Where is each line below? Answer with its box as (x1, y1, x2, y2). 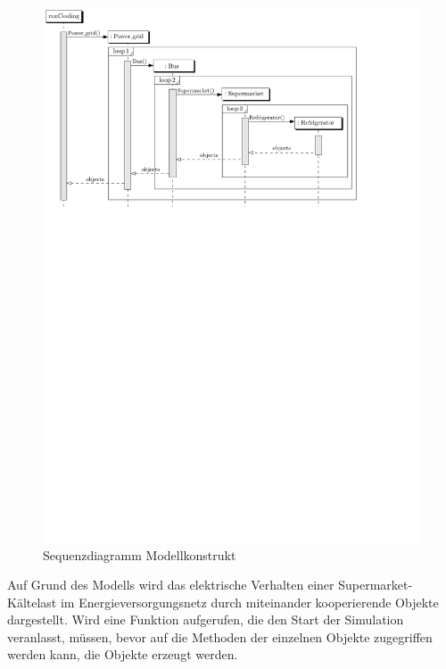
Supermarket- (338, 575, 413, 594)
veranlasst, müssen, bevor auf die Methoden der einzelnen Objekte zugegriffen (7, 627, 433, 646)
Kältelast (7, 592, 57, 611)
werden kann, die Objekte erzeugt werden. (7, 645, 238, 664)
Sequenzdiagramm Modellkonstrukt (43, 545, 236, 564)
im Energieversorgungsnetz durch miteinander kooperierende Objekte (60, 592, 439, 611)
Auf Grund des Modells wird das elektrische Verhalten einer (7, 575, 334, 594)
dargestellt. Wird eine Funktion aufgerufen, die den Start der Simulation (7, 610, 404, 629)
